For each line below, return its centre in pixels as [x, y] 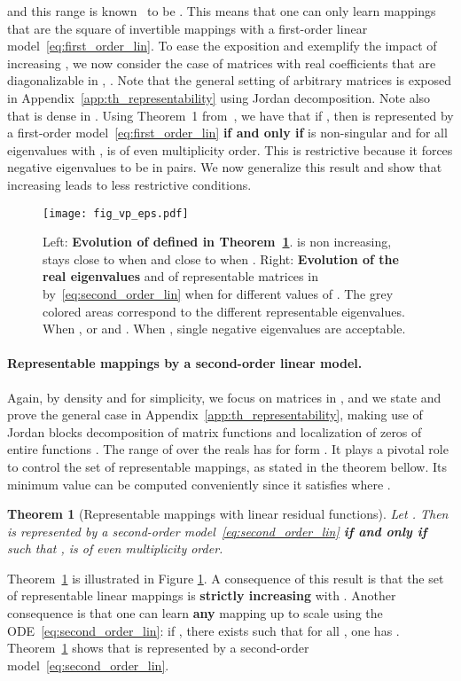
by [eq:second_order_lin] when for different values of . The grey [218, 293]
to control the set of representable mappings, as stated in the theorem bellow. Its [227, 466]
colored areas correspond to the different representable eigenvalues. [224, 311]
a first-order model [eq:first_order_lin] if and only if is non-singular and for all [227, 133]
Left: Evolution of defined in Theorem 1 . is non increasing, [217, 242]
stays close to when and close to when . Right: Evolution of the [221, 258]
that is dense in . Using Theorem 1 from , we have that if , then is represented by [230, 115]
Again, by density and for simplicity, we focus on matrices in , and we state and [224, 397]
